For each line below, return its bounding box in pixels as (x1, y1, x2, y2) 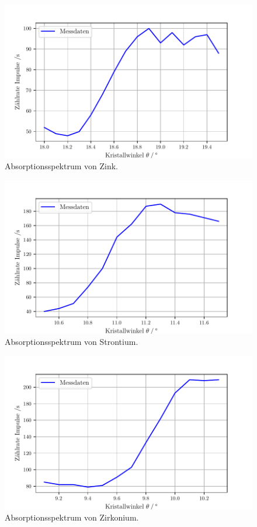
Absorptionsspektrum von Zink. (5, 160, 119, 172)
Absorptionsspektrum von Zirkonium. (5, 511, 139, 523)
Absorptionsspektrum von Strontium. (5, 336, 138, 348)
